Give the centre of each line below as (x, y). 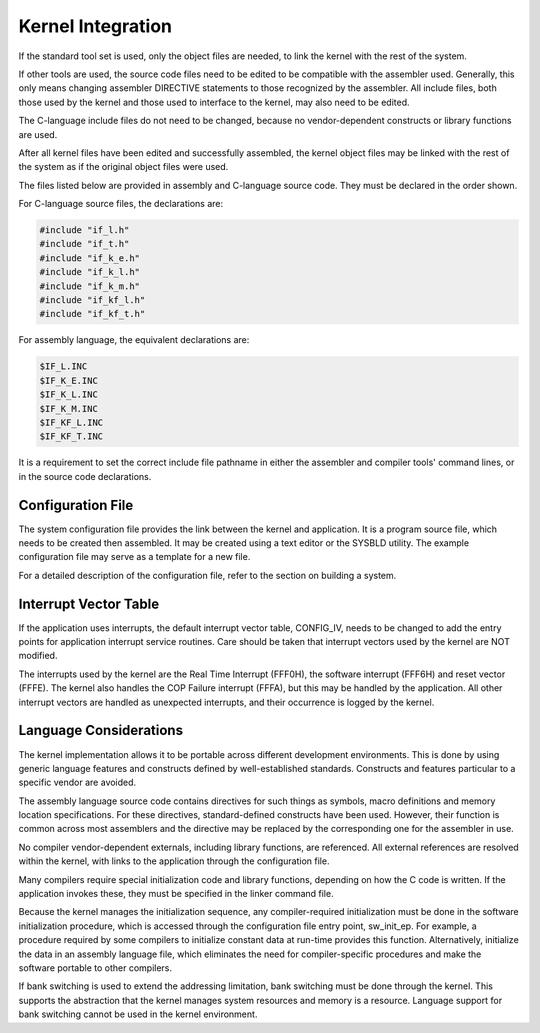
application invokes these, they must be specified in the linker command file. (176, 894)
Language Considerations (101, 730)
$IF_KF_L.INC (71, 422)
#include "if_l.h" (84, 230)
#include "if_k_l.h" (89, 272)
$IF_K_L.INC (69, 394)
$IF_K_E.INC (69, 380)
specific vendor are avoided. (77, 782)
